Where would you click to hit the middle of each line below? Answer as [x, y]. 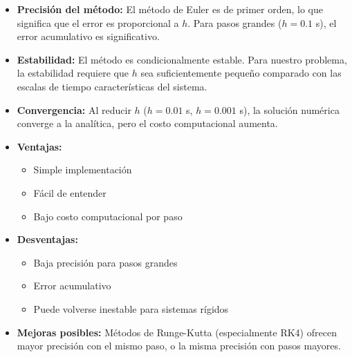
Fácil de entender [70, 192]
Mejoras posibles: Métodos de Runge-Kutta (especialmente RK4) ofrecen [177, 332]
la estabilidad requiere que [73, 73]
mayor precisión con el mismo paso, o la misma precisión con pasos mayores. [179, 346]
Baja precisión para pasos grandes [105, 262]
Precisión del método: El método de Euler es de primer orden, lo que [170, 9]
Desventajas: [47, 239]
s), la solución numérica [289, 109]
